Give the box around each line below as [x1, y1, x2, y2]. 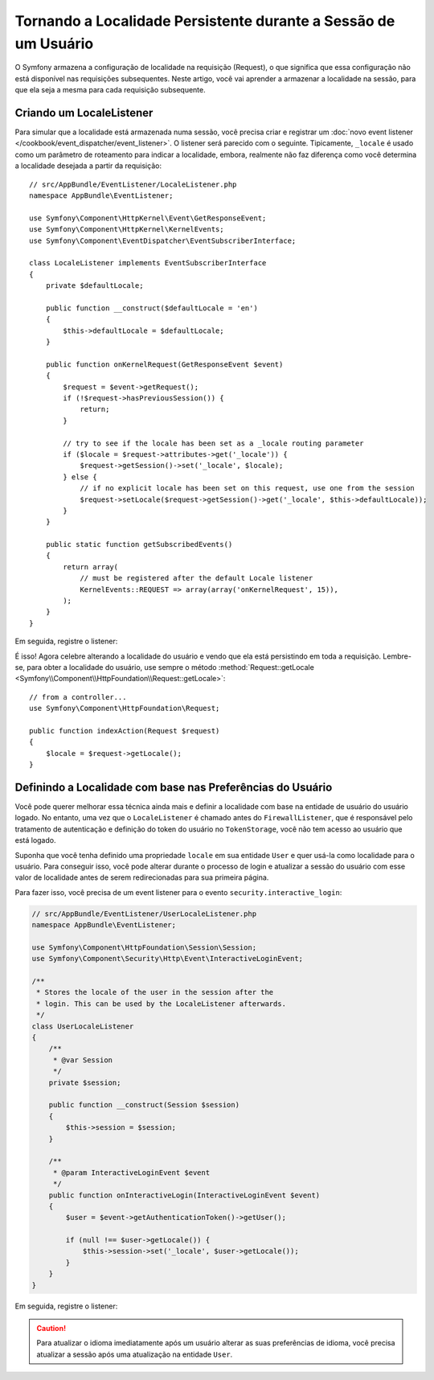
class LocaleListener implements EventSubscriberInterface [29, 258, 267, 268]
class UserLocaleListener [31, 1021, 134, 1031]
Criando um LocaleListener [14, 105, 154, 120]
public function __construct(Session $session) [48, 1100, 240, 1110]
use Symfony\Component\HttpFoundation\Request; [29, 704, 220, 713]
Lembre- [383, 651, 411, 661]
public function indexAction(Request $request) [29, 726, 220, 735]
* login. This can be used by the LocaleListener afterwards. [36, 999, 287, 1008]
